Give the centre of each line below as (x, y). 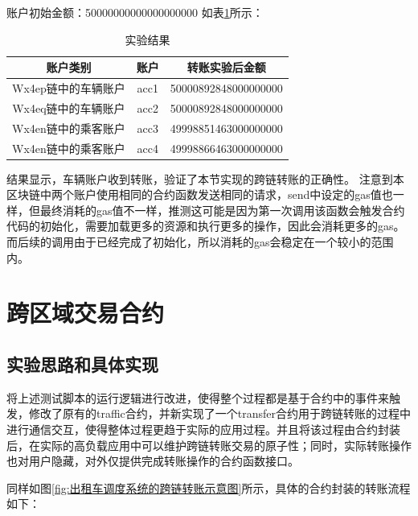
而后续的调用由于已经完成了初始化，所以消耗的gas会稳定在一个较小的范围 (200, 242)
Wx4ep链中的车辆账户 (69, 88)
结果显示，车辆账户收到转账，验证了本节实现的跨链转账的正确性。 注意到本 (205, 178)
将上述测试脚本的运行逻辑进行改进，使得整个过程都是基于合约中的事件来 (198, 397)
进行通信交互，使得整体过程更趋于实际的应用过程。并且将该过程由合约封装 (203, 429)
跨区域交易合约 (86, 313)
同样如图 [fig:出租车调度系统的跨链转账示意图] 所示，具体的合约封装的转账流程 (209, 487)
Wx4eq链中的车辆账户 (69, 107)
